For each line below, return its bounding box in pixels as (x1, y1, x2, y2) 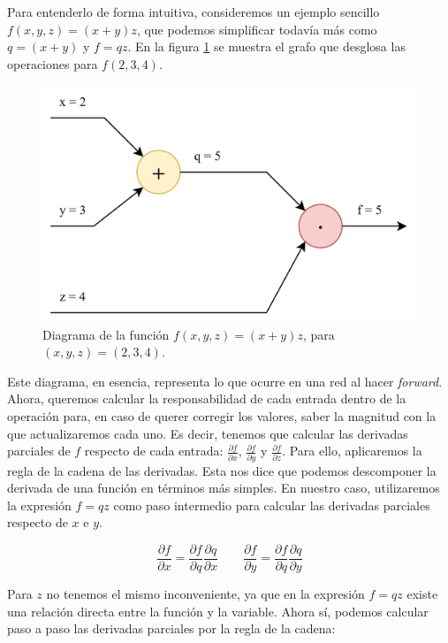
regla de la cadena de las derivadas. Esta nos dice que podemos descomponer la (7, 461, 437, 479)
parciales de (7, 441, 71, 460)
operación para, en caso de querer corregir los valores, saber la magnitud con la (7, 407, 437, 425)
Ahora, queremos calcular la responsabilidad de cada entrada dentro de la (7, 389, 406, 408)
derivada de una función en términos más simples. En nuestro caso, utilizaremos (7, 478, 440, 497)
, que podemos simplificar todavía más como (136, 19, 377, 38)
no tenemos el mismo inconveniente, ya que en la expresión (46, 585, 365, 603)
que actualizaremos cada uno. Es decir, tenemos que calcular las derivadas (7, 424, 408, 442)
